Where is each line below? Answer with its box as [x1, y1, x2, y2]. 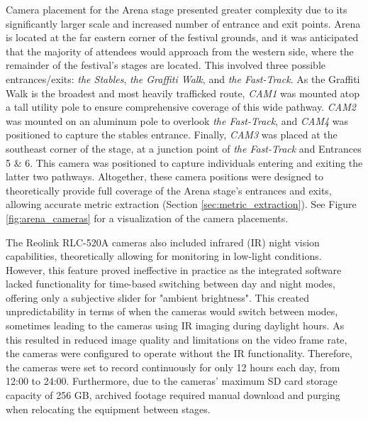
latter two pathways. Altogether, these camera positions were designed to [6, 169, 324, 184]
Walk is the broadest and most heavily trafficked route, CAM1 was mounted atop [6, 85, 360, 100]
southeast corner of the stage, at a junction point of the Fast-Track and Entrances [6, 141, 362, 155]
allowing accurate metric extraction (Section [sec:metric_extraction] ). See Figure [6, 197, 357, 212]
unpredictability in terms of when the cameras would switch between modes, [6, 304, 338, 319]
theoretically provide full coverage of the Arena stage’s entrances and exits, [6, 182, 332, 197]
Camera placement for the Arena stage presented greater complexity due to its [6, 2, 347, 16]
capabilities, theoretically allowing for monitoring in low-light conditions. [6, 248, 322, 263]
